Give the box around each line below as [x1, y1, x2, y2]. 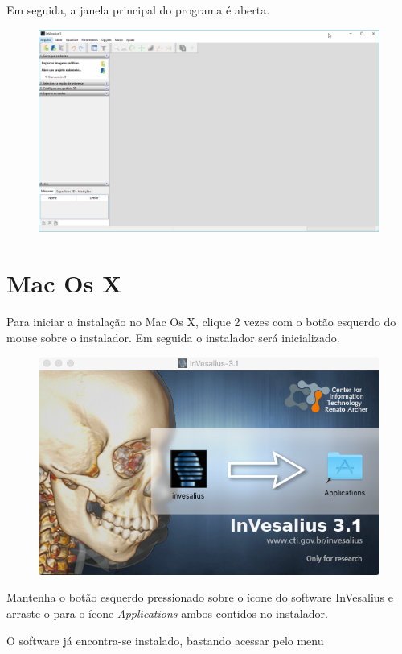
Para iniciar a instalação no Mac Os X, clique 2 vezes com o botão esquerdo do [6, 313, 396, 330]
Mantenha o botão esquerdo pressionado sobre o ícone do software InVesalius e [6, 589, 393, 606]
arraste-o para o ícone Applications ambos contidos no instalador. [6, 604, 328, 621]
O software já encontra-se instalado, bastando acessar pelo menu [6, 631, 324, 648]
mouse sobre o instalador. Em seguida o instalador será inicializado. [6, 329, 340, 346]
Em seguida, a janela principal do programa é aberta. [6, 2, 270, 18]
